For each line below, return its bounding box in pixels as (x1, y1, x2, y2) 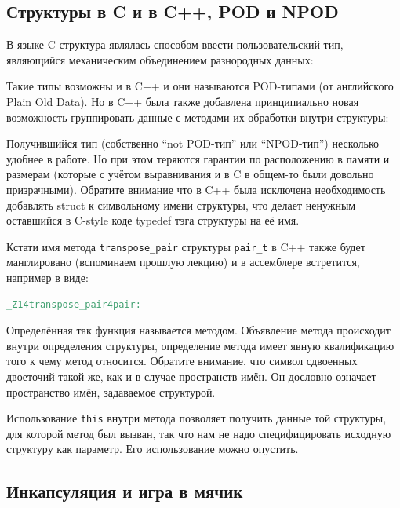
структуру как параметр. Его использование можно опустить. (6, 440, 299, 457)
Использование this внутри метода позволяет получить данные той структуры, (6, 410, 387, 426)
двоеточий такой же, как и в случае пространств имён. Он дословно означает (6, 367, 376, 384)
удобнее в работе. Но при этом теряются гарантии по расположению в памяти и (6, 150, 390, 166)
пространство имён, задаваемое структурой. (6, 383, 216, 400)
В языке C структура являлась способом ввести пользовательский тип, (6, 36, 344, 53)
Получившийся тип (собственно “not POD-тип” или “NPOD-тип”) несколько (6, 135, 380, 152)
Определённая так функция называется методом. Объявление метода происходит (6, 322, 391, 338)
